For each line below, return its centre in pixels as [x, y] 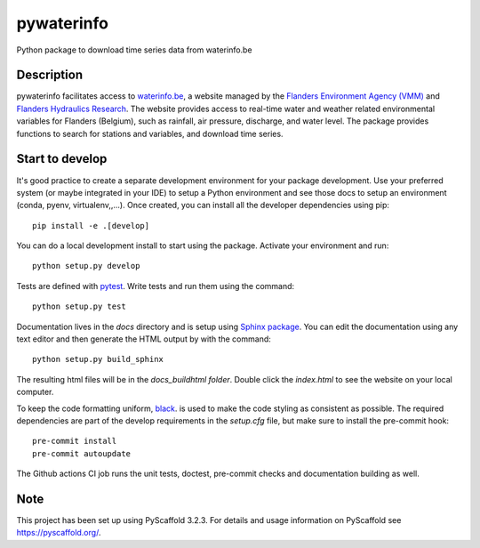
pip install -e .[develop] [91, 226]
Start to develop [62, 159]
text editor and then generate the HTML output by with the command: [144, 339]
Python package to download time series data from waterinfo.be [134, 50]
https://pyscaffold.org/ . [59, 533]
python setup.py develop [86, 266]
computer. [35, 392]
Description [50, 75]
